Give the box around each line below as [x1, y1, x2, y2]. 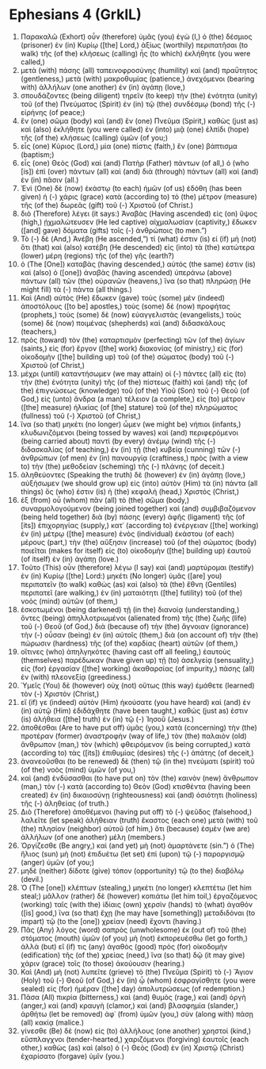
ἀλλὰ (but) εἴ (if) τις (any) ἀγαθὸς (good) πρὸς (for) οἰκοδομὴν [20, 941, 228, 951]
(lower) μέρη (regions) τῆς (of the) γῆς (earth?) [20, 251, 175, 260]
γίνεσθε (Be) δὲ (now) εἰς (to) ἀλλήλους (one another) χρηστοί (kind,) [20, 1025, 252, 1036]
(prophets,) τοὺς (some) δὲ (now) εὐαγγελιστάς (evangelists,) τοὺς [20, 309, 242, 319]
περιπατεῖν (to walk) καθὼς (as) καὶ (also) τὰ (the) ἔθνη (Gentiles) [20, 579, 237, 588]
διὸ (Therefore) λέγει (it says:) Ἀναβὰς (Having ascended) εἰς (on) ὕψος [20, 209, 258, 218]
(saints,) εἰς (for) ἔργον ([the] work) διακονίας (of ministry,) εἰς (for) [20, 343, 244, 353]
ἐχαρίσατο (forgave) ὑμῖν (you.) [20, 1051, 125, 1060]
